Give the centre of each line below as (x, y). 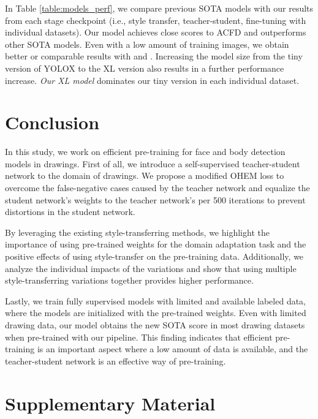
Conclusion (52, 122)
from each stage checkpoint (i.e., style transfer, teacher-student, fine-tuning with (156, 20)
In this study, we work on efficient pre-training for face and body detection (145, 152)
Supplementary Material (110, 403)
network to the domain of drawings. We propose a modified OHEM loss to (145, 176)
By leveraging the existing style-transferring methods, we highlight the (137, 232)
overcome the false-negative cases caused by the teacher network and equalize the (157, 188)
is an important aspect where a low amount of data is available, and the (172, 349)
